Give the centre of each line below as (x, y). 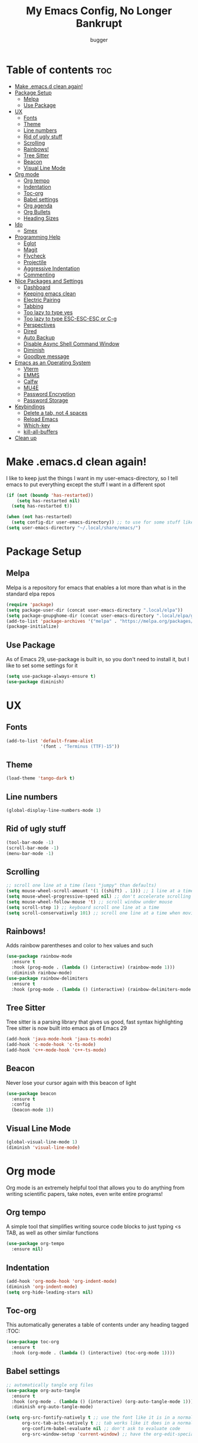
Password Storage (46, 400)
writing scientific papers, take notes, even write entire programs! (85, 1194)
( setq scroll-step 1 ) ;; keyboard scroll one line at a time (83, 907)
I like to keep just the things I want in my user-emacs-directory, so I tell (92, 478)
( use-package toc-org (33, 1342)
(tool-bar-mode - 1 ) (30, 842)
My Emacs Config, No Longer (99, 11)
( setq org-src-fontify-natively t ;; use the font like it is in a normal (100, 1418)
